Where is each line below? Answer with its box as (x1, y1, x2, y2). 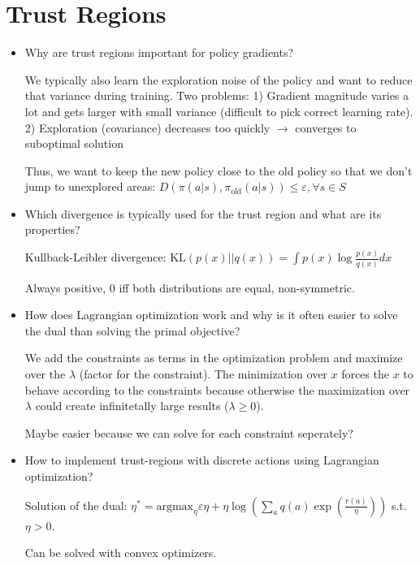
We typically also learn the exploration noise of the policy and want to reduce (24, 71, 413, 88)
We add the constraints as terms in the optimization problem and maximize (24, 349, 403, 366)
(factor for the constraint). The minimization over (79, 365, 327, 382)
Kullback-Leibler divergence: (24, 248, 167, 266)
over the (24, 365, 66, 382)
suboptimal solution (24, 135, 123, 152)
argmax (156, 500, 193, 512)
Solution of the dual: (24, 496, 128, 513)
